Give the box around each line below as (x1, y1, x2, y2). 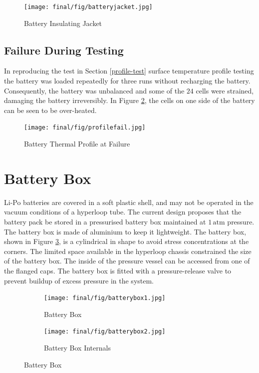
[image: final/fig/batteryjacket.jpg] (24, 3, 153, 10)
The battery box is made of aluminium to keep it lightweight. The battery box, (4, 226, 247, 236)
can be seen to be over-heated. (4, 104, 97, 115)
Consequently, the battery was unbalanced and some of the (4, 85, 185, 95)
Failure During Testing (4, 42, 124, 57)
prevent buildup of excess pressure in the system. (4, 275, 154, 285)
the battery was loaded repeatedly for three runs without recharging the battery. (4, 75, 251, 86)
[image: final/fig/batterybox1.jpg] (44, 294, 166, 302)
